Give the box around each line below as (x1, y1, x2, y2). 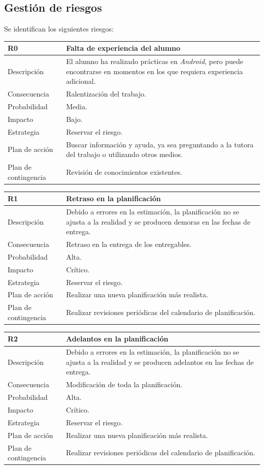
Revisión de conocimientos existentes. (66, 166, 182, 177)
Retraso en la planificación (66, 193, 161, 204)
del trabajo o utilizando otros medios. (66, 149, 183, 160)
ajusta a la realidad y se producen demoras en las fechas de (66, 216, 251, 227)
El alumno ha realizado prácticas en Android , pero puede (66, 56, 243, 67)
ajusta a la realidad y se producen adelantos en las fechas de (66, 356, 254, 367)
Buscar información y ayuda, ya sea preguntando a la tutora (66, 139, 254, 149)
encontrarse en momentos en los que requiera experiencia (66, 66, 243, 76)
